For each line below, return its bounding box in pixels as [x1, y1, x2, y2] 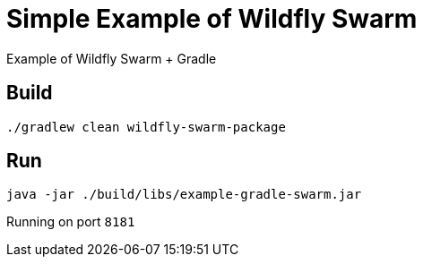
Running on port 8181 [6, 214, 135, 230]
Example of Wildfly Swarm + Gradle [6, 50, 217, 66]
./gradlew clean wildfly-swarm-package [6, 119, 286, 134]
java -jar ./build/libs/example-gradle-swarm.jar [6, 187, 362, 202]
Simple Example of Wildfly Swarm [6, 4, 418, 34]
